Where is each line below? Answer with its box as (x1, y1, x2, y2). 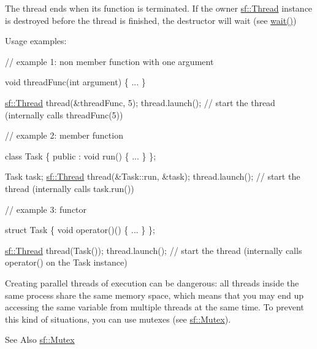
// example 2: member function (5, 129, 123, 142)
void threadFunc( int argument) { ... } (5, 75, 146, 88)
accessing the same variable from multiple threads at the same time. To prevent (5, 301, 304, 313)
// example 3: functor (5, 202, 87, 215)
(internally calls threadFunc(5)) (5, 108, 123, 121)
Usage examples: (5, 34, 67, 47)
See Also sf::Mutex (5, 333, 75, 346)
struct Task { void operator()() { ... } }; (5, 223, 155, 236)
